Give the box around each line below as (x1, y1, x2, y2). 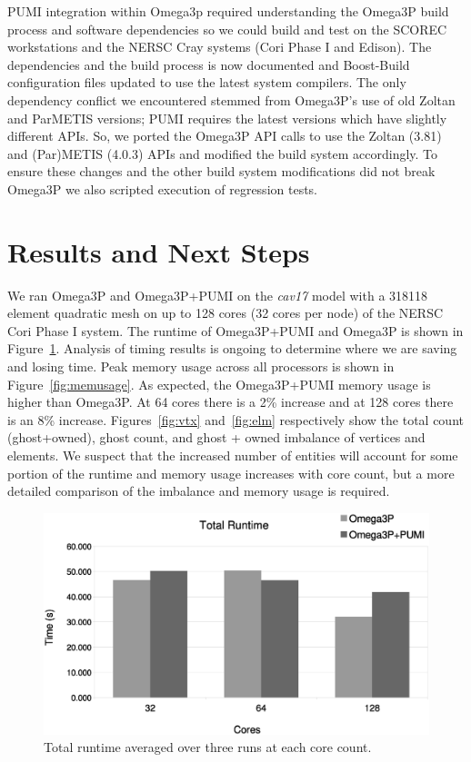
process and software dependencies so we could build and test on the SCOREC (7, 19, 447, 38)
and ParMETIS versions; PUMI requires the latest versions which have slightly (7, 108, 447, 127)
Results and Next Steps (7, 233, 310, 270)
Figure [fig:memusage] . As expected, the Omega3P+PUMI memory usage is (7, 374, 431, 393)
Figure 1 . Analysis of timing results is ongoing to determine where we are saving (7, 339, 457, 358)
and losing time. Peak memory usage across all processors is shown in (7, 357, 395, 376)
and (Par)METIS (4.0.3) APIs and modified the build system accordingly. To (7, 143, 438, 163)
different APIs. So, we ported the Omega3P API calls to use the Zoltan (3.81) (7, 126, 442, 145)
